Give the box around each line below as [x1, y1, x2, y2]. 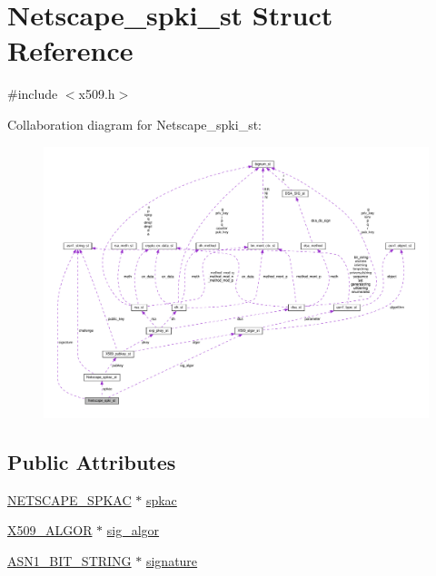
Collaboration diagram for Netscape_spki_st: [7, 114, 262, 133]
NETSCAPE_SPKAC [7, 490, 132, 509]
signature [145, 551, 198, 570]
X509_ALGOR [7, 521, 93, 540]
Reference [7, 32, 134, 69]
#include [7, 84, 58, 103]
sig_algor [106, 521, 160, 540]
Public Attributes [7, 447, 176, 475]
